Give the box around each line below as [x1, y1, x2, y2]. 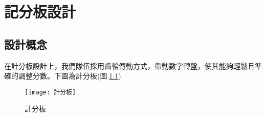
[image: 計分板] [25, 88, 76, 96]
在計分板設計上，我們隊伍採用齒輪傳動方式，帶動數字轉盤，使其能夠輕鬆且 [4, 60, 255, 71]
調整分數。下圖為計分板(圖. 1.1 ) [18, 70, 121, 81]
